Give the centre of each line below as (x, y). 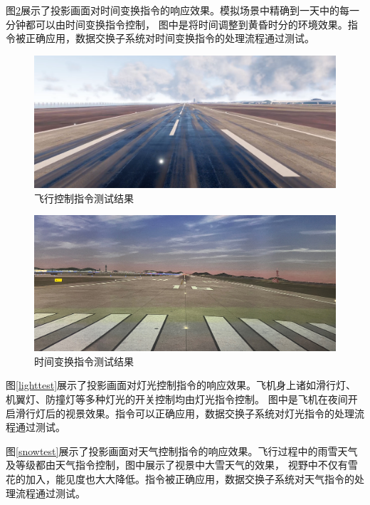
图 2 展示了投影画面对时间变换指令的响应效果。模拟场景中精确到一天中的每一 (183, 10)
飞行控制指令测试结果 (84, 198)
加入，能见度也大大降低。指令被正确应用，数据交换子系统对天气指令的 (190, 478)
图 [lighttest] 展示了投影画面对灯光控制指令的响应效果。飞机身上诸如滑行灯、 (181, 385)
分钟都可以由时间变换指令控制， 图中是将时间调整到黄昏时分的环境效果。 (177, 24)
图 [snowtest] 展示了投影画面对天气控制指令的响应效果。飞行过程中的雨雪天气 (182, 451)
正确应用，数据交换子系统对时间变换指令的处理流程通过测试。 (170, 38)
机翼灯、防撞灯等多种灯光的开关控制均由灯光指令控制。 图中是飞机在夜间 (177, 399)
